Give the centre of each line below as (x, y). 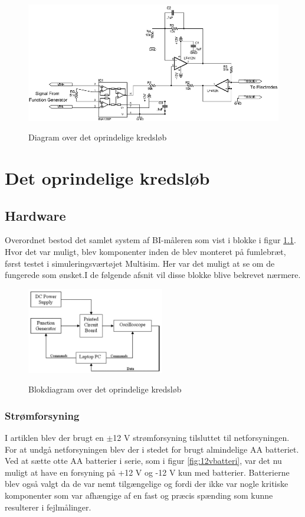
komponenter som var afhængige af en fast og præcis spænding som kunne (139, 495)
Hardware (35, 215)
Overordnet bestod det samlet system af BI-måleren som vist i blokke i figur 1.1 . (150, 240)
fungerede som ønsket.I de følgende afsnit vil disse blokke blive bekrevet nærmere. (153, 275)
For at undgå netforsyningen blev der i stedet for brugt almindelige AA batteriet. (152, 449)
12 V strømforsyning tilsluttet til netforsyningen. (201, 437)
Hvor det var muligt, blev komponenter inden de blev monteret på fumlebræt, (145, 252)
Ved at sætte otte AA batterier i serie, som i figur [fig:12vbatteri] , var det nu (143, 461)
